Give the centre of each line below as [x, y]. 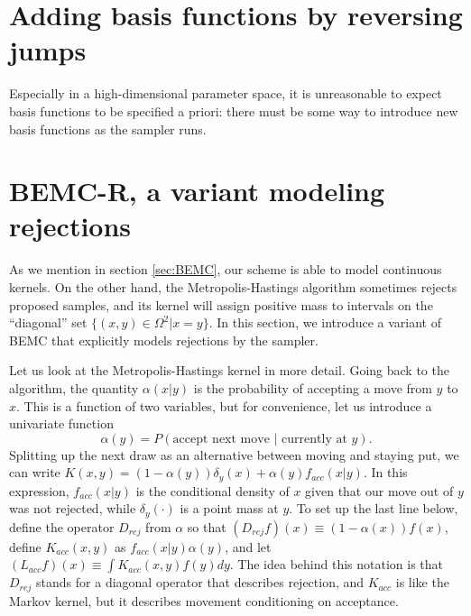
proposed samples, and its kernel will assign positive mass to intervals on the [221, 304]
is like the [422, 582]
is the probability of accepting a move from [313, 387]
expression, [39, 490]
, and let [248, 546]
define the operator [62, 526]
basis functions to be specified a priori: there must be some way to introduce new [234, 110]
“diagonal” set [48, 322]
